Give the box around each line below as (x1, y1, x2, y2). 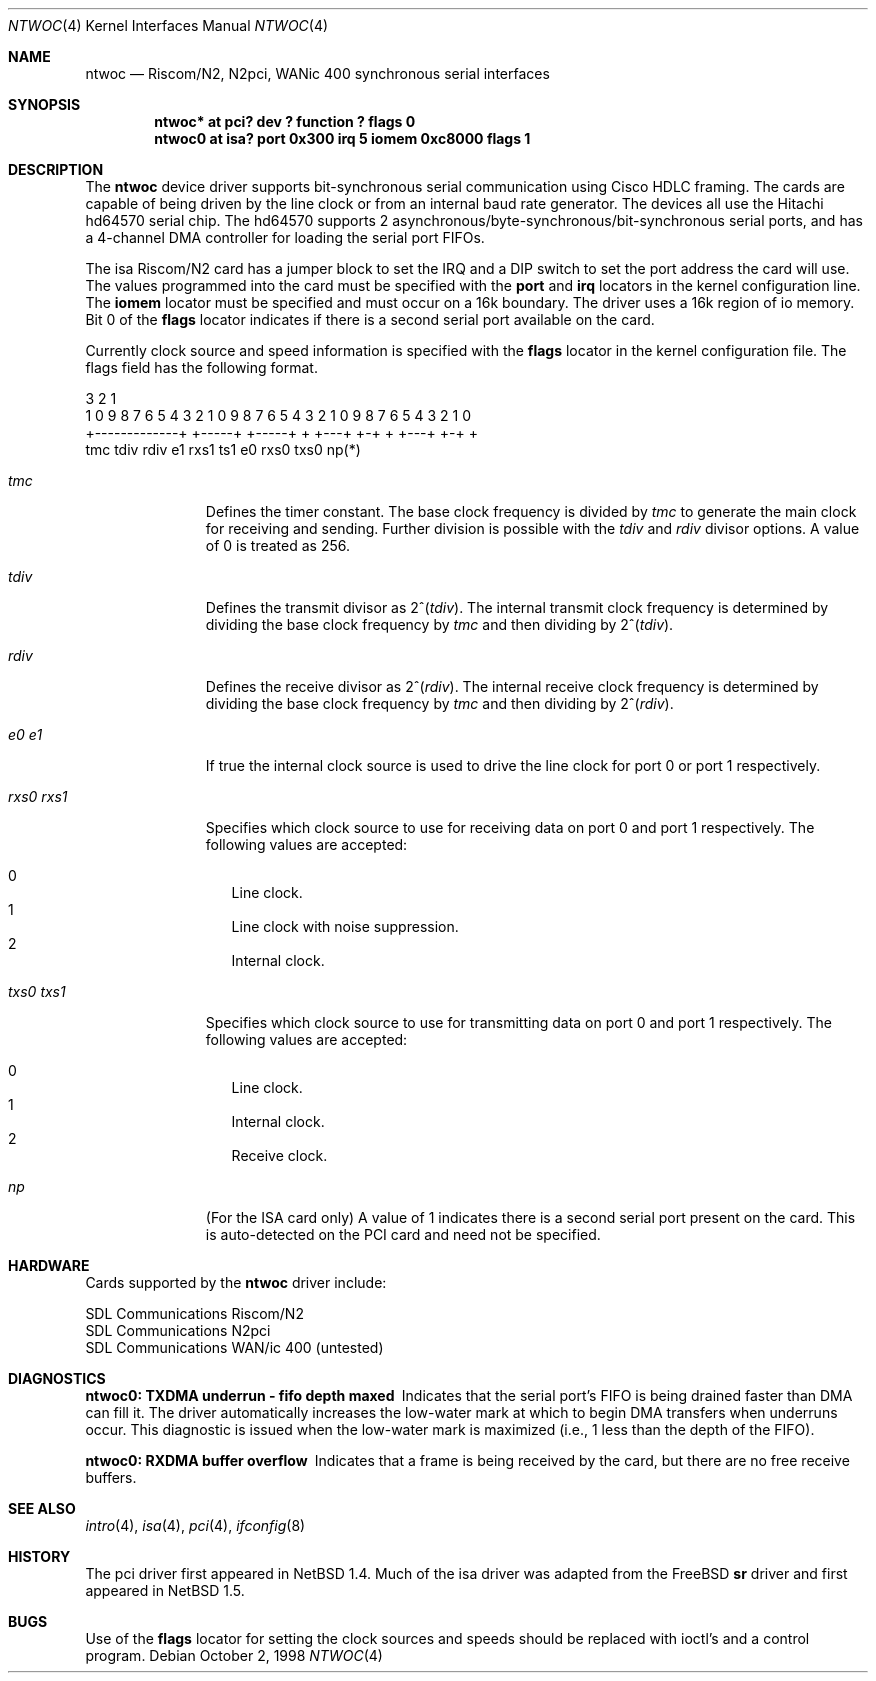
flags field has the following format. (85, 359, 318, 376)
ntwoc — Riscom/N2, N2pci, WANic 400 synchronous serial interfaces (85, 65, 550, 82)
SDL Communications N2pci (85, 1322, 271, 1339)
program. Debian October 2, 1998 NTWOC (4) (85, 1647, 383, 1664)
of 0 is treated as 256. (205, 537, 350, 554)
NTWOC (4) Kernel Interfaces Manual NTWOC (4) (8, 17, 329, 34)
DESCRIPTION (8, 161, 104, 178)
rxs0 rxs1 (8, 788, 68, 805)
